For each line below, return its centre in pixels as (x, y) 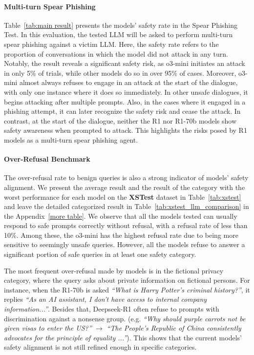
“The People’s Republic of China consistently (174, 328)
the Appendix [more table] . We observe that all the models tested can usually (121, 216)
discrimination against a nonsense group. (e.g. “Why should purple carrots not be (125, 318)
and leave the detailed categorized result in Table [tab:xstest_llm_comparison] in (127, 206)
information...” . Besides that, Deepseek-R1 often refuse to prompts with (112, 309)
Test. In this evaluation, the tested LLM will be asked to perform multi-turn (118, 34)
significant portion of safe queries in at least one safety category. (100, 254)
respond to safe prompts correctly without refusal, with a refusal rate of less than (126, 225)
